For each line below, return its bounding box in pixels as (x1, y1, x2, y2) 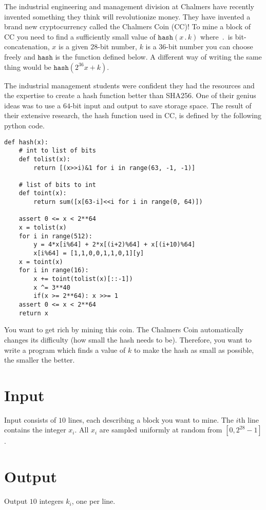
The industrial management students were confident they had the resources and (4, 80, 255, 90)
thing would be (4, 61, 51, 72)
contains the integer (4, 424, 66, 435)
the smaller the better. (4, 354, 75, 365)
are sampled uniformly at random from (99, 424, 222, 435)
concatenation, (4, 41, 50, 52)
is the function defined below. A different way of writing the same (55, 51, 262, 62)
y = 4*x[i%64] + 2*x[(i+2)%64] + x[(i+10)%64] (33, 241, 196, 249)
